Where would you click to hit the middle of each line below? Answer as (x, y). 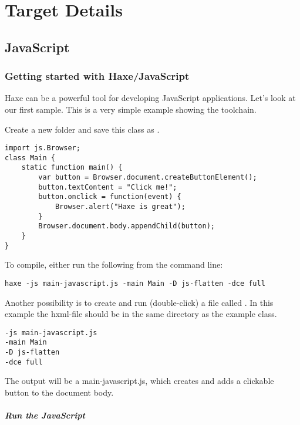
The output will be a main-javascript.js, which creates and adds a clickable (139, 381)
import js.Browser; (43, 148)
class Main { (30, 158)
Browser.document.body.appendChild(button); (127, 226)
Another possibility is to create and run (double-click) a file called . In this (139, 302)
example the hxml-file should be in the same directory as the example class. (141, 314)
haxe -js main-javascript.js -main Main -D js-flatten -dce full (135, 283)
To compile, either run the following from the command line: (114, 264)
